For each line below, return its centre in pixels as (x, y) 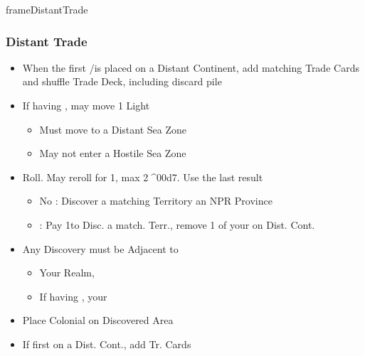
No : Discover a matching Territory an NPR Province (156, 201)
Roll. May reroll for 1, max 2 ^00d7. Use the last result (143, 177)
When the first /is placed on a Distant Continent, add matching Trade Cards (191, 67)
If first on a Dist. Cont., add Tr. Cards (107, 344)
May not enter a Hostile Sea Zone (113, 153)
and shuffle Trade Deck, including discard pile (122, 81)
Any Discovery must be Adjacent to (100, 248)
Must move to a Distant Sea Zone (113, 129)
